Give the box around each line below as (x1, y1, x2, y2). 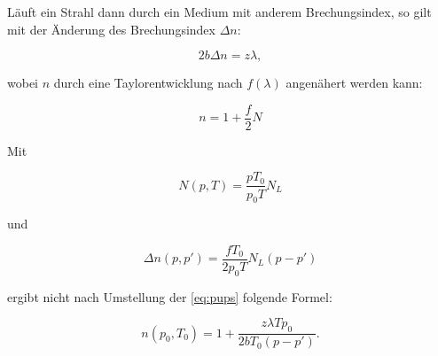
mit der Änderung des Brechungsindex (7, 19, 215, 38)
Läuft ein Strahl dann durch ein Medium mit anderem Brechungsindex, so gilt (7, 3, 432, 20)
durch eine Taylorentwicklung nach (53, 74, 243, 92)
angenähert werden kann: (285, 74, 423, 92)
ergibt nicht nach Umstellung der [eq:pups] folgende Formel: (7, 287, 332, 306)
